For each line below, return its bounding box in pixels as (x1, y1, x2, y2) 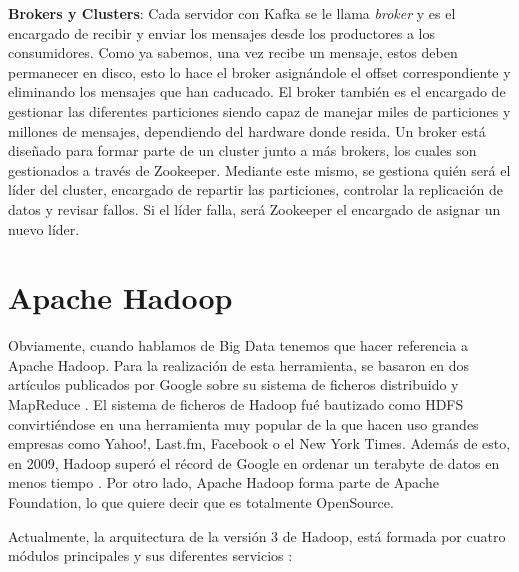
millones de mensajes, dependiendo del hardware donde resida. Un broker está (8, 120, 486, 141)
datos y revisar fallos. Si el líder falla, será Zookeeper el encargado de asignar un (8, 198, 501, 219)
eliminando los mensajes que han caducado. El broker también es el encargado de (8, 81, 506, 102)
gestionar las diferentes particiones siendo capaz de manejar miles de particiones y (8, 100, 511, 121)
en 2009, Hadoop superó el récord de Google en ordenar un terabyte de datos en (8, 452, 500, 473)
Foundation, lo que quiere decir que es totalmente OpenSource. (8, 492, 394, 512)
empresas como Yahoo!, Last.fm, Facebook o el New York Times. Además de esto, (8, 433, 511, 454)
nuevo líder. (8, 218, 80, 239)
